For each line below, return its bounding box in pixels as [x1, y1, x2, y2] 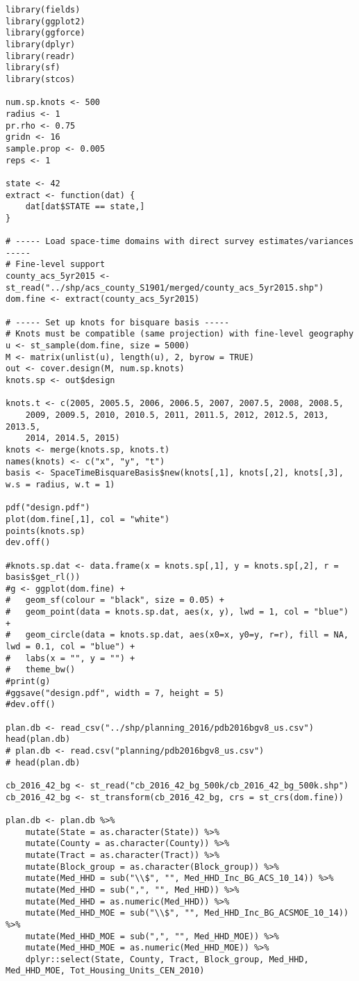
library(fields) [6, 5, 81, 15]
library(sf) [6, 63, 60, 73]
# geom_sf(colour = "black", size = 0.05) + [6, 595, 224, 606]
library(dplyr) [6, 39, 76, 49]
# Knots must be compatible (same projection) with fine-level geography [6, 329, 354, 339]
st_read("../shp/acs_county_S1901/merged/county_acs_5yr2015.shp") [6, 282, 324, 293]
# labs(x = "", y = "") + [6, 653, 135, 663]
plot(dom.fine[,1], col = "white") [6, 514, 170, 524]
